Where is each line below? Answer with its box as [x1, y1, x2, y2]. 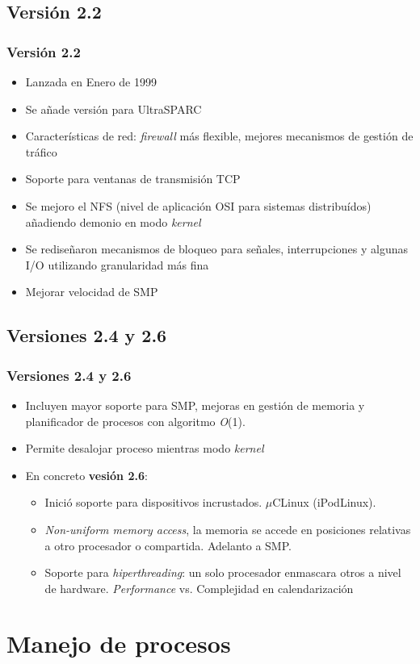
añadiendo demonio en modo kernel [25, 213, 201, 230]
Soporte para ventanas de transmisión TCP [25, 170, 241, 187]
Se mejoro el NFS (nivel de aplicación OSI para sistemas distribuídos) [25, 197, 372, 214]
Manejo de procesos [6, 627, 231, 660]
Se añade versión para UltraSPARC [25, 100, 202, 117]
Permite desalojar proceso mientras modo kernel [25, 440, 264, 457]
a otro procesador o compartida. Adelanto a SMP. [44, 537, 292, 553]
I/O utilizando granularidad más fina [25, 256, 209, 273]
